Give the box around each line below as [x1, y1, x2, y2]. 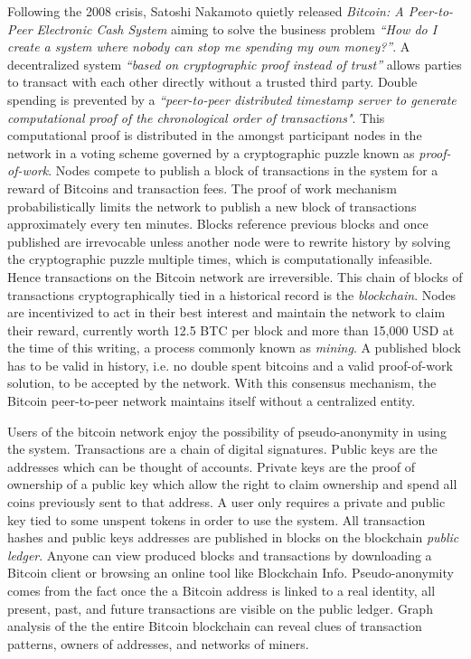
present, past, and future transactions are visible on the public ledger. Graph [7, 598, 433, 617]
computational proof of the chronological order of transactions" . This [7, 108, 385, 127]
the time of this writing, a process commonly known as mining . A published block [7, 338, 461, 357]
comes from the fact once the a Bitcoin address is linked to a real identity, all [7, 581, 436, 599]
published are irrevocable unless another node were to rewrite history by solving [7, 231, 451, 250]
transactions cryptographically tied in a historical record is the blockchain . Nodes [7, 285, 457, 304]
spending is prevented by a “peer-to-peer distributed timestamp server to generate [7, 89, 457, 108]
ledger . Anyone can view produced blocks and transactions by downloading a [7, 545, 432, 564]
